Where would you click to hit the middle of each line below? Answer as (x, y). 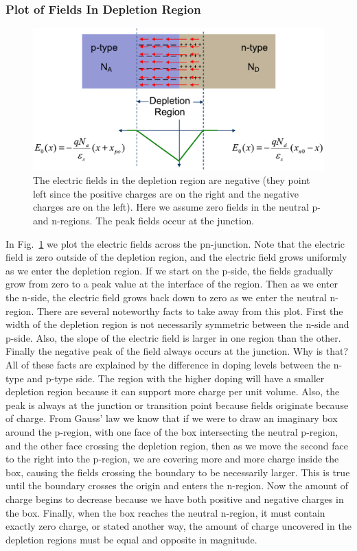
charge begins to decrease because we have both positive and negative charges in (175, 499)
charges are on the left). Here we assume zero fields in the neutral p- (177, 207)
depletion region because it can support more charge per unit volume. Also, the (173, 391)
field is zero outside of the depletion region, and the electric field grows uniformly (176, 257)
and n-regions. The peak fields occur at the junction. (144, 221)
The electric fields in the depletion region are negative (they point (172, 180)
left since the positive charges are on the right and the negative (166, 193)
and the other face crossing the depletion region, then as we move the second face (177, 445)
